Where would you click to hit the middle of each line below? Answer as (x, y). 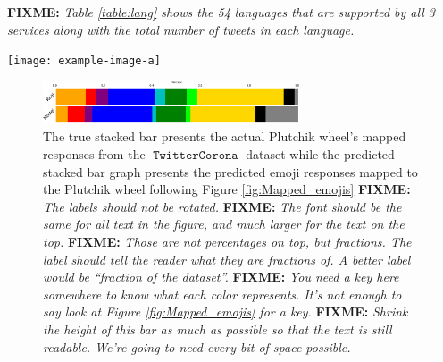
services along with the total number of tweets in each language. (181, 29)
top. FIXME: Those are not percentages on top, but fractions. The (227, 241)
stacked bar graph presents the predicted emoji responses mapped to (230, 171)
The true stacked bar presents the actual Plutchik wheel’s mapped (225, 136)
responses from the (94, 154)
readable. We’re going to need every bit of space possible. (197, 346)
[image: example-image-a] (84, 61)
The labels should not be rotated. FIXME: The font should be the (222, 206)
